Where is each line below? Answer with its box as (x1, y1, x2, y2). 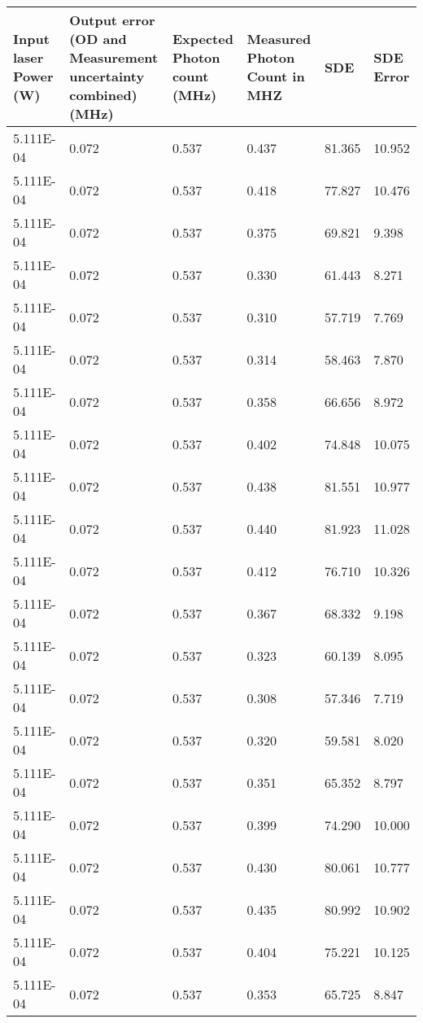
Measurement (69, 48, 159, 67)
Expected (172, 29, 233, 48)
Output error (69, 11, 155, 29)
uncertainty (69, 67, 145, 85)
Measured (246, 29, 312, 48)
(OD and (69, 29, 127, 48)
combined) (69, 85, 137, 104)
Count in (246, 67, 305, 85)
